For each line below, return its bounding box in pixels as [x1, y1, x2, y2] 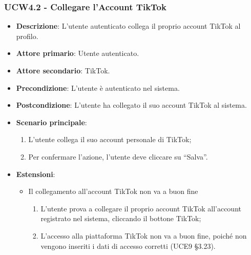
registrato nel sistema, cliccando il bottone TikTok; [40, 213, 201, 224]
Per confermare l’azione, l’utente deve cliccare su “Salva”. [28, 151, 208, 162]
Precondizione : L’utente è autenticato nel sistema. [16, 82, 180, 93]
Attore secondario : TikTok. [16, 65, 110, 75]
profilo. [16, 30, 38, 41]
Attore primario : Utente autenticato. [16, 48, 139, 58]
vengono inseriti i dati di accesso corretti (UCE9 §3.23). [40, 240, 216, 251]
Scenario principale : [16, 116, 87, 127]
